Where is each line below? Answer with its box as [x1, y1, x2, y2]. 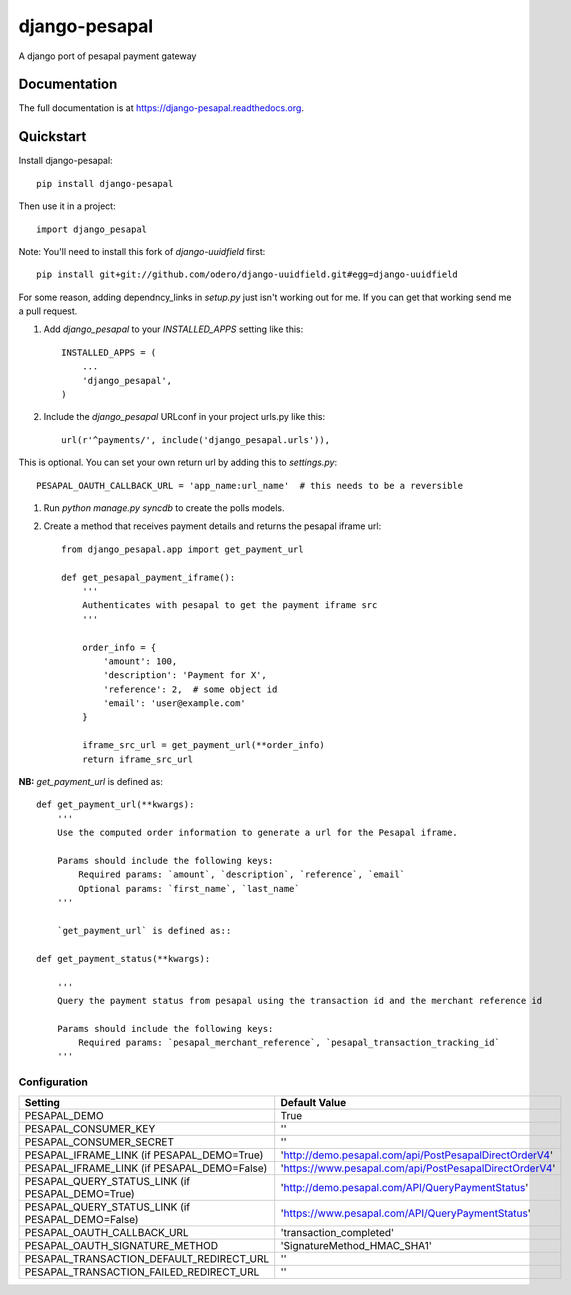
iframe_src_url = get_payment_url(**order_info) [81, 740, 325, 751]
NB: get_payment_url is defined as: [18, 776, 164, 788]
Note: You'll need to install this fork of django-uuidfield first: [18, 245, 266, 257]
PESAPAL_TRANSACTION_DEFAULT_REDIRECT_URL [24, 1251, 270, 1265]
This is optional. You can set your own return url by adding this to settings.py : [18, 456, 338, 469]
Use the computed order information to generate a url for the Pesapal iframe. [56, 827, 459, 839]
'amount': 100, [103, 655, 178, 667]
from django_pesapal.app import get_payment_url [61, 543, 304, 555]
